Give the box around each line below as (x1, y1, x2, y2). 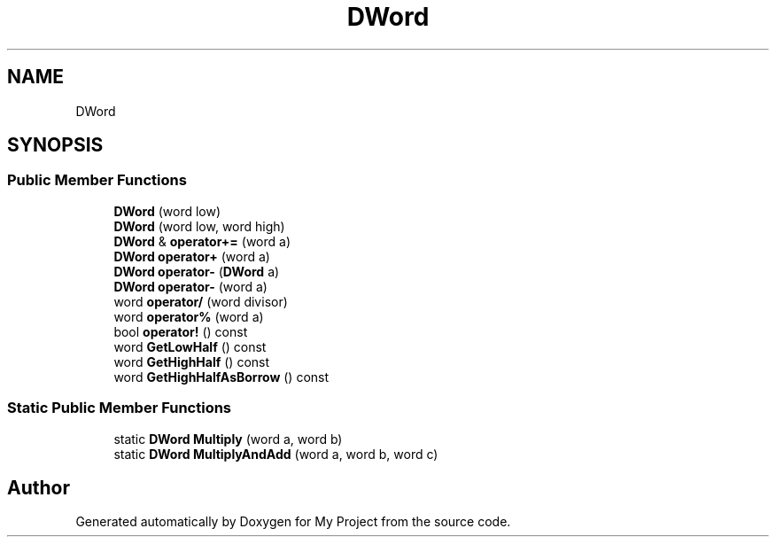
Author (7, 476, 70, 499)
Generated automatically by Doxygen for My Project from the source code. (75, 514, 511, 530)
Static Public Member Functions (7, 399, 232, 417)
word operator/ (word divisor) (113, 293, 288, 309)
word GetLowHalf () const (113, 338, 267, 354)
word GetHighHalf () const (113, 354, 270, 369)
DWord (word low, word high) (113, 218, 285, 234)
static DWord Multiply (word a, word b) (113, 431, 343, 447)
